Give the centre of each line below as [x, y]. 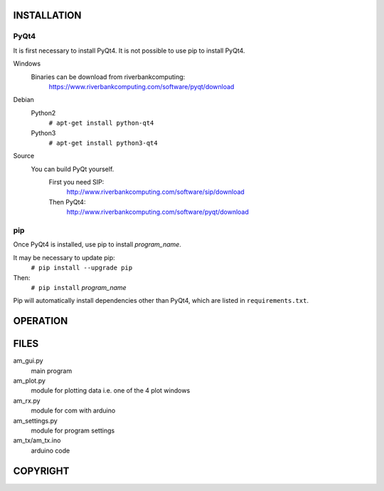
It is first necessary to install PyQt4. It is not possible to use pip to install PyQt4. [129, 51]
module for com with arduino [73, 410]
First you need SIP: [76, 182]
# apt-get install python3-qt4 [103, 143]
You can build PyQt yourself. [73, 169]
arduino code [50, 450]
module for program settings [73, 430]
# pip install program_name [79, 287]
